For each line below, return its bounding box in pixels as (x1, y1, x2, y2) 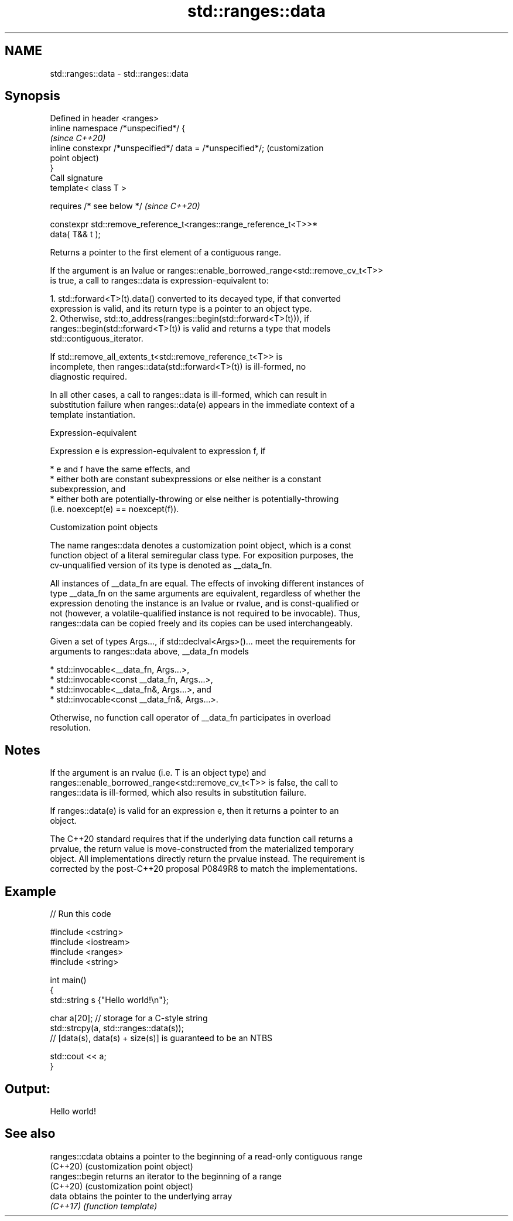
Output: (5, 1081, 50, 1096)
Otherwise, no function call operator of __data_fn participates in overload (50, 712, 331, 723)
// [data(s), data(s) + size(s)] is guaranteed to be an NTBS (50, 1033, 273, 1043)
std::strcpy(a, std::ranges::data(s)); (50, 1023, 184, 1034)
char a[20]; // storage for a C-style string (50, 1013, 208, 1024)
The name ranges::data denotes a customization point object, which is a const (50, 540, 351, 551)
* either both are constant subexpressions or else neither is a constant (50, 474, 322, 485)
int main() (50, 975, 87, 985)
